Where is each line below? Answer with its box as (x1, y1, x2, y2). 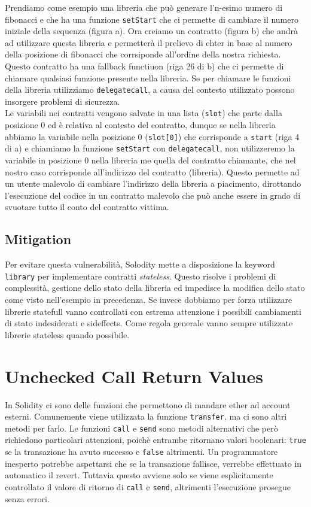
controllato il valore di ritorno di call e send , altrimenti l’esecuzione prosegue (5, 480, 291, 493)
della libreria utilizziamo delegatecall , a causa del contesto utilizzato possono (5, 83, 295, 96)
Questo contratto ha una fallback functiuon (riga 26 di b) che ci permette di (5, 60, 284, 72)
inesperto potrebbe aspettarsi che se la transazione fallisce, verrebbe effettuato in (5, 457, 302, 469)
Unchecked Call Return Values (5, 363, 263, 388)
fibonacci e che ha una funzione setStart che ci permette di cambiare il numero (5, 13, 298, 25)
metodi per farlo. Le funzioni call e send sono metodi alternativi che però (5, 421, 278, 434)
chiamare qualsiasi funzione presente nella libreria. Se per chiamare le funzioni (5, 71, 291, 84)
